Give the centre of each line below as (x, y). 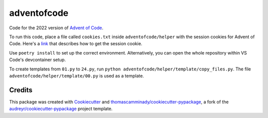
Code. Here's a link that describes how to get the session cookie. (76, 44)
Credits (21, 90)
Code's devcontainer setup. (37, 60)
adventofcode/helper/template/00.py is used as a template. (76, 76)
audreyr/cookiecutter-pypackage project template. (61, 109)
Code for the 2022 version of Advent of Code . (56, 28)
